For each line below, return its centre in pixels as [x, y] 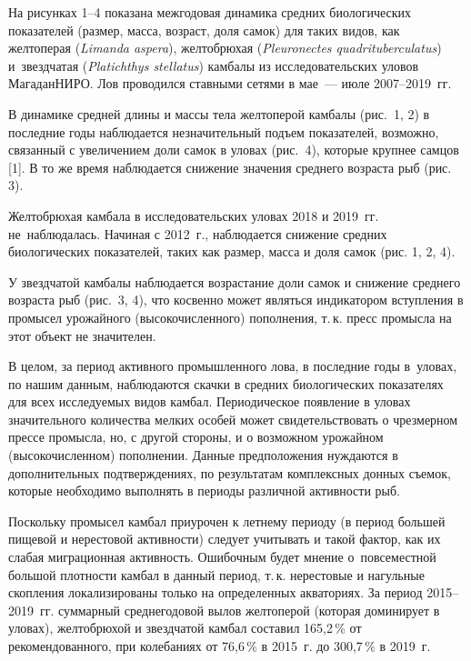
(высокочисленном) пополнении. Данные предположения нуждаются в [203, 455]
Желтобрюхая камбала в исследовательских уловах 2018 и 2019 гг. [194, 215]
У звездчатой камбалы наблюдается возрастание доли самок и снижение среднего [235, 281]
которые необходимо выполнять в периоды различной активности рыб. [204, 491]
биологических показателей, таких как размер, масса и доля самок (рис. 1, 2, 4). [232, 251]
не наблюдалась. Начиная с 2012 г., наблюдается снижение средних [198, 233]
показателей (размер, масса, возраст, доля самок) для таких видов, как [204, 30]
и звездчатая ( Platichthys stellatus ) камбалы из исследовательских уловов [214, 65]
